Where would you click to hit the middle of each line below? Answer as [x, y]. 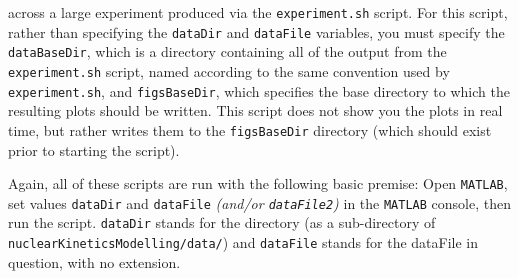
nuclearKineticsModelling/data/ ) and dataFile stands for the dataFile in [243, 242]
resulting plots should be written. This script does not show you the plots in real [255, 110]
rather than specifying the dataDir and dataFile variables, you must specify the [256, 31]
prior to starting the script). [94, 149]
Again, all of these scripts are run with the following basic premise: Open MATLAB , [258, 183]
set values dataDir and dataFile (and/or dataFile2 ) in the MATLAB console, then [259, 202]
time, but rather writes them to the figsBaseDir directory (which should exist [250, 129]
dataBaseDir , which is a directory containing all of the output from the [227, 51]
